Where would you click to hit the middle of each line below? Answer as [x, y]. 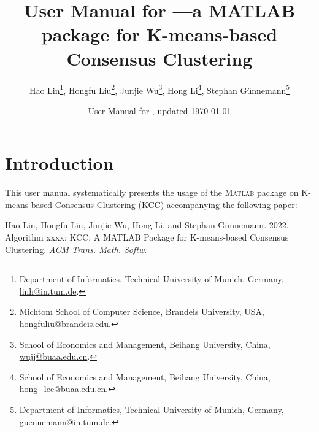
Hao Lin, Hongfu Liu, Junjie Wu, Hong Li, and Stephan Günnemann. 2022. [147, 225]
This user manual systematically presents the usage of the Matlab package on [152, 192]
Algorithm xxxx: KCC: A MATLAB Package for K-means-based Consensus [147, 237]
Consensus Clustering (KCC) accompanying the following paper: [176, 204]
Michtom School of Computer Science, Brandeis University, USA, [142, 311]
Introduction [60, 163]
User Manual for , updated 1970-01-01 [159, 110]
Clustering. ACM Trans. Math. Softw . [76, 249]
